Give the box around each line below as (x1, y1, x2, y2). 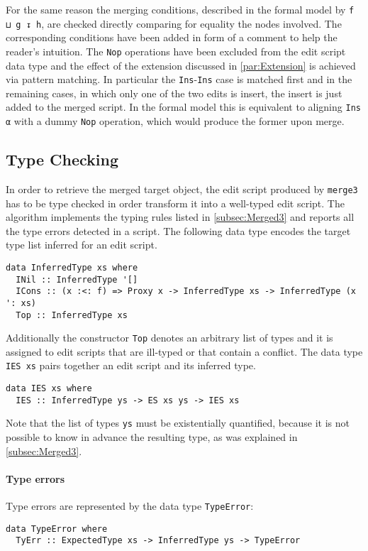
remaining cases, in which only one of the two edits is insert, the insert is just (6, 85, 342, 100)
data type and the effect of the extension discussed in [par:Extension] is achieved (6, 58, 356, 72)
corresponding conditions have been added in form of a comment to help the (6, 30, 338, 45)
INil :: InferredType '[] (16, 274, 138, 285)
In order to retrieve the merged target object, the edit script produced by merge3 (6, 181, 358, 196)
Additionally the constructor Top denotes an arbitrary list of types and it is (6, 330, 333, 345)
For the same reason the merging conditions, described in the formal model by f (6, 2, 355, 16)
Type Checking (6, 148, 119, 170)
